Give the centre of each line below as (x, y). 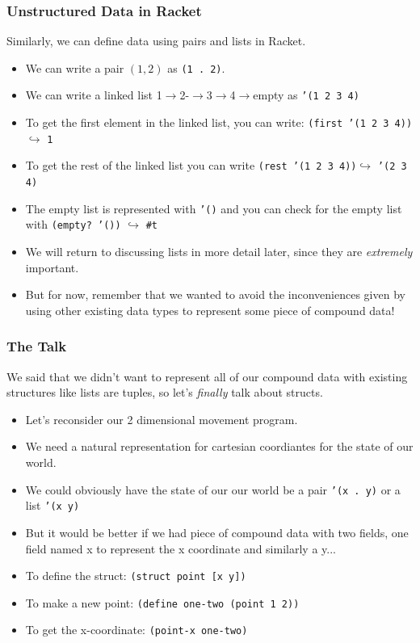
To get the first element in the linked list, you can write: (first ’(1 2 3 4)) (219, 122)
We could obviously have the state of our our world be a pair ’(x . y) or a (213, 489)
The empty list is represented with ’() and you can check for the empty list (214, 208)
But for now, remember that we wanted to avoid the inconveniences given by (215, 294)
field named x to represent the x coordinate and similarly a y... (181, 548)
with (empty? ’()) (73, 224)
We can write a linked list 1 (94, 95)
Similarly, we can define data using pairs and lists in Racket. (156, 41)
